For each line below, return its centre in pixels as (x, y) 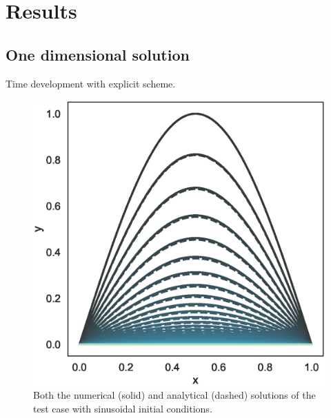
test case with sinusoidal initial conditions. (123, 408)
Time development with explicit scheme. (91, 83)
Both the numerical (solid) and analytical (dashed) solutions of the (174, 395)
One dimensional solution (98, 54)
